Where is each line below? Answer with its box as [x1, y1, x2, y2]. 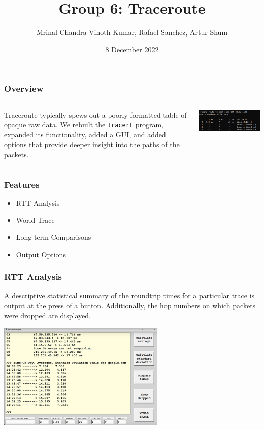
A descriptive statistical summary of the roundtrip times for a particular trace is [4, 290, 255, 301]
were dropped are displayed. [4, 310, 91, 320]
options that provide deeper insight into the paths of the [4, 139, 180, 150]
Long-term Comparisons [16, 232, 91, 242]
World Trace [16, 214, 55, 225]
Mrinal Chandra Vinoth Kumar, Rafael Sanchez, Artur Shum [36, 27, 228, 38]
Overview [4, 82, 44, 95]
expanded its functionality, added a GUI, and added [4, 129, 166, 139]
